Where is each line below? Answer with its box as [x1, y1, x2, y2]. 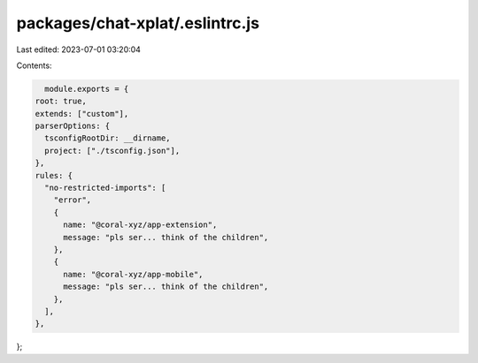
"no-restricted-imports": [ [44, 183, 166, 193]
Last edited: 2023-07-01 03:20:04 [16, 44, 142, 55]
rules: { [35, 170, 73, 180]
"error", [53, 195, 92, 205]
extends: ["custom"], [35, 109, 129, 118]
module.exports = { [44, 84, 129, 94]
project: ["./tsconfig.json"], [44, 146, 181, 155]
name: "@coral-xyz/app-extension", [63, 220, 218, 230]
